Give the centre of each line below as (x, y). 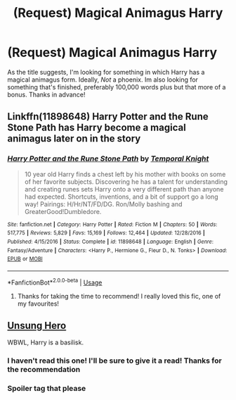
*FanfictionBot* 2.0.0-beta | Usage (55, 282)
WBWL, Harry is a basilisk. (46, 342)
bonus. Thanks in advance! (46, 94)
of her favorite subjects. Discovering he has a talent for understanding (126, 182)
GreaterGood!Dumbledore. (63, 211)
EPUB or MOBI (25, 259)
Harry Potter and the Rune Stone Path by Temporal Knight (108, 158)
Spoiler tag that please (47, 389)
